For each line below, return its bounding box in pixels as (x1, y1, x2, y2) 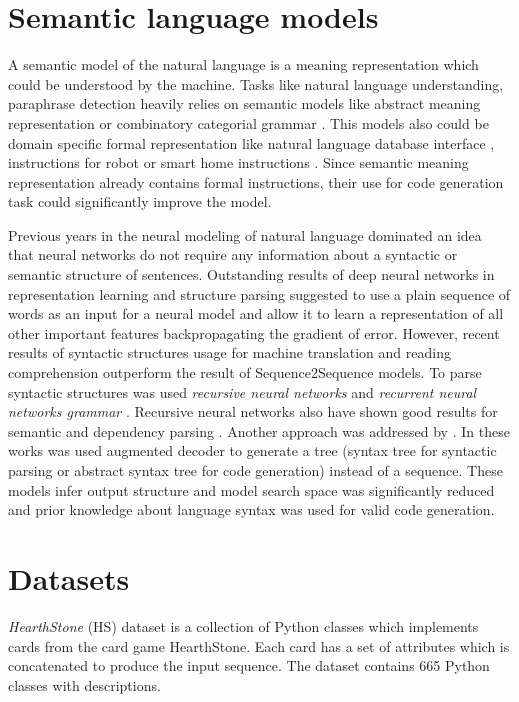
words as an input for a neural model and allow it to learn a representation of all (8, 303, 504, 324)
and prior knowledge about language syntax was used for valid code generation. (8, 499, 495, 520)
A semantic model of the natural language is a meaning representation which (8, 54, 479, 75)
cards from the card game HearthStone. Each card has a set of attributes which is (8, 635, 510, 656)
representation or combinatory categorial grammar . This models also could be (8, 112, 489, 133)
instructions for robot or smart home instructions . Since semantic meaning (8, 152, 469, 173)
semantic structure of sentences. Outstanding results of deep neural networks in (8, 264, 495, 285)
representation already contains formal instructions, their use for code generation (8, 171, 504, 192)
